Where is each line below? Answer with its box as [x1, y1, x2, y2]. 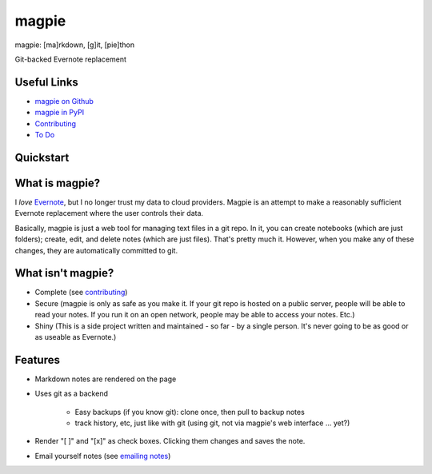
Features [14, 353, 60, 367]
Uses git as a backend [34, 388, 108, 399]
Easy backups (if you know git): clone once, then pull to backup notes [74, 407, 306, 416]
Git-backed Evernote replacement [14, 54, 127, 64]
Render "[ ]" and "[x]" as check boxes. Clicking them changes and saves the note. [34, 436, 306, 446]
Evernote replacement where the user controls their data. [14, 209, 204, 218]
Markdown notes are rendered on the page [34, 374, 177, 384]
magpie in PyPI [34, 108, 84, 118]
